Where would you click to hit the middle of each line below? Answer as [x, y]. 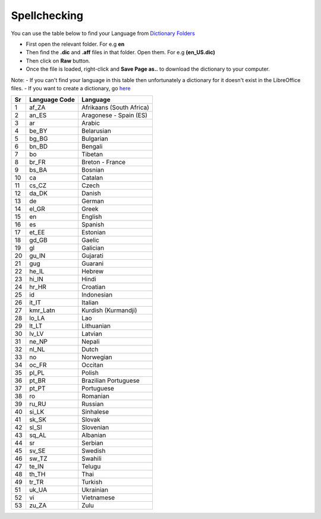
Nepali [90, 342]
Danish [91, 193]
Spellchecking [47, 15]
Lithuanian [96, 326]
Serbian [92, 443]
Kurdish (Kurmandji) [109, 310]
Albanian [94, 435]
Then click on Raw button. [58, 61]
